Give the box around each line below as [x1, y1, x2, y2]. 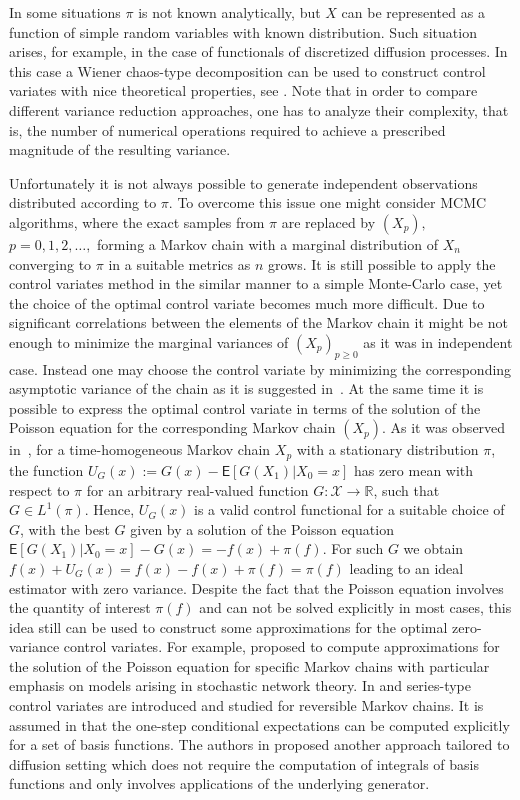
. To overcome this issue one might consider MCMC [168, 192, 487, 213]
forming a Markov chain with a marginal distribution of [97, 233, 438, 254]
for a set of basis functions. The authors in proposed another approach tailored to [9, 734, 510, 755]
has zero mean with [353, 459, 474, 480]
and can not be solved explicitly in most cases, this [199, 597, 512, 618]
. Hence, [84, 499, 135, 520]
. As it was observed [381, 417, 506, 438]
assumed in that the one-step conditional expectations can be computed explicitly [9, 714, 510, 735]
